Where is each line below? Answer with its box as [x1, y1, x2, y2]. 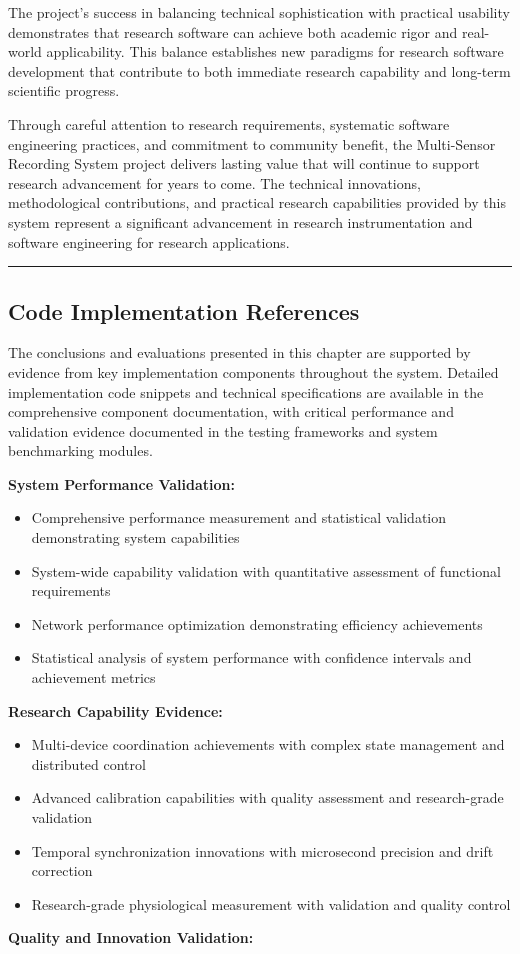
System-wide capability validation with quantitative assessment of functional [31, 560, 501, 581]
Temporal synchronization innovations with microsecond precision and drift [31, 840, 494, 861]
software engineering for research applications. [8, 231, 290, 252]
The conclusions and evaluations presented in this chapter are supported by [8, 342, 471, 363]
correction [31, 860, 93, 881]
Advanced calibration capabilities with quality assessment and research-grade [31, 787, 504, 808]
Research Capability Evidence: [8, 700, 223, 721]
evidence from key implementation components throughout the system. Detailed [8, 361, 499, 382]
